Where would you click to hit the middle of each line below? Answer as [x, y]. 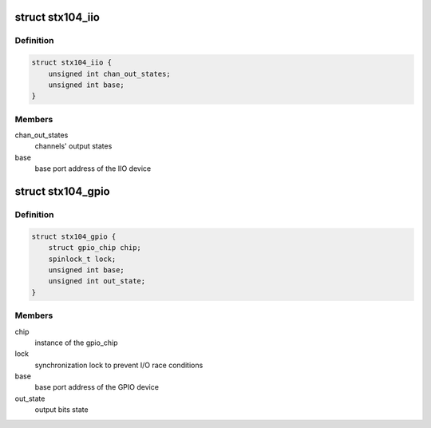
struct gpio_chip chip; [95, 248]
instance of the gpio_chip [76, 343]
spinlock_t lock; [82, 259]
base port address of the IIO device [93, 168]
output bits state [61, 410]
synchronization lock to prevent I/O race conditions [119, 365]
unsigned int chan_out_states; [109, 73]
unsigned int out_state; [97, 281]
